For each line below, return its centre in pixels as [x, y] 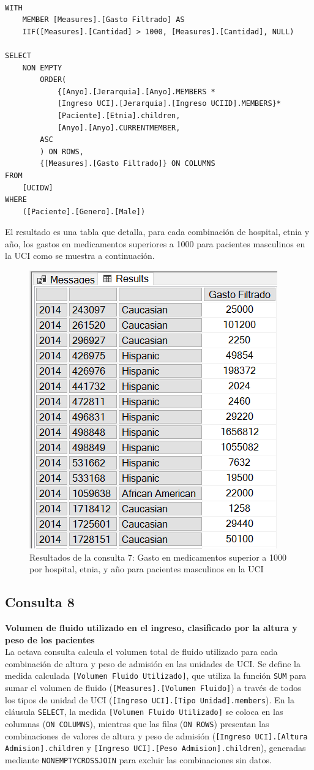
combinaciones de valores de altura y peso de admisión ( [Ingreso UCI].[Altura [156, 735]
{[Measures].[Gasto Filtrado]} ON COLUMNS [128, 164]
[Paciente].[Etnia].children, [119, 115]
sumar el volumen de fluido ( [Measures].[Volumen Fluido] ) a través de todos [153, 688]
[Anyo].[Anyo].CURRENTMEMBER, [119, 128]
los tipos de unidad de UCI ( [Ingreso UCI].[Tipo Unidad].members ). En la [150, 699]
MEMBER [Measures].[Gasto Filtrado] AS [103, 20]
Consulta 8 [40, 602]
